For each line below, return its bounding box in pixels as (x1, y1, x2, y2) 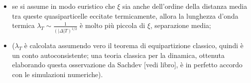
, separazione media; (150, 20, 211, 30)
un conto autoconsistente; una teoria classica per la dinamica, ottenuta (12, 50, 225, 60)
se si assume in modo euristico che (12, 1, 115, 11)
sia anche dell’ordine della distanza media (122, 1, 248, 11)
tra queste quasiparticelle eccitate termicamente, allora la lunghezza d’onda (12, 10, 238, 21)
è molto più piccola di (79, 20, 145, 30)
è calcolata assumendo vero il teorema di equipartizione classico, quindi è (24, 40, 244, 51)
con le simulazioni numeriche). (12, 69, 103, 79)
